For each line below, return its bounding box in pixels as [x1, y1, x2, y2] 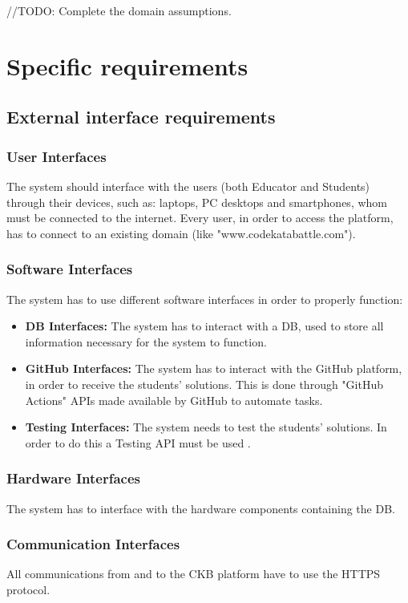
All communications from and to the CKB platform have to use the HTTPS [6, 565, 381, 582]
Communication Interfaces [6, 534, 180, 554]
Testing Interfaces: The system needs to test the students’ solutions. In [25, 419, 387, 435]
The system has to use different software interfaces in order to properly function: [6, 290, 403, 307]
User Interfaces [6, 146, 107, 166]
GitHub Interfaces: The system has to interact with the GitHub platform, [25, 360, 402, 377]
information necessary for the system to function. [25, 333, 267, 350]
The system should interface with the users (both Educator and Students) [6, 177, 370, 194]
